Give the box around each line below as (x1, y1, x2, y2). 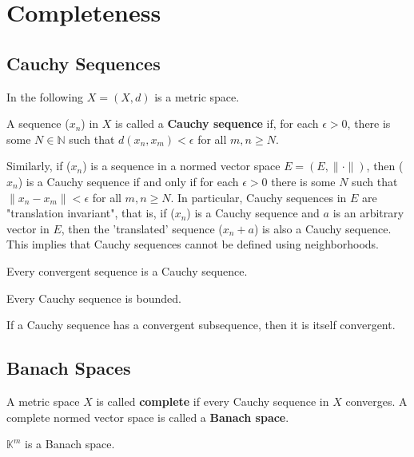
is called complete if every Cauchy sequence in (96, 392, 329, 409)
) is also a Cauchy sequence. (253, 220, 392, 236)
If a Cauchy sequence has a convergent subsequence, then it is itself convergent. (6, 316, 396, 333)
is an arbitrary (332, 205, 404, 221)
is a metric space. (154, 88, 240, 105)
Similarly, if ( (6, 157, 71, 174)
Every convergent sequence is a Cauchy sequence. (6, 262, 248, 279)
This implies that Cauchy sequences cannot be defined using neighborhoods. (6, 236, 380, 252)
